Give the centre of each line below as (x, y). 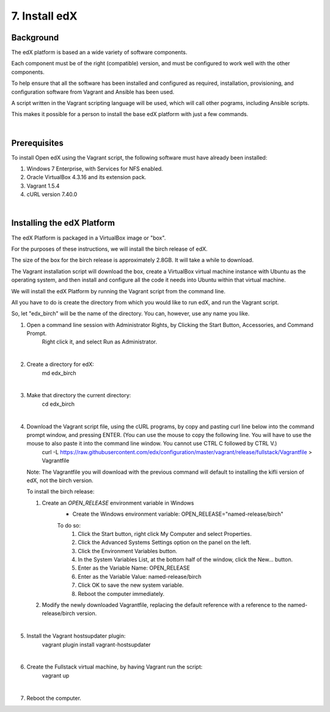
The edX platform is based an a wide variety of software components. (99, 53)
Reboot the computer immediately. (121, 593)
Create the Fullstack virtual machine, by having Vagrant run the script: (115, 667)
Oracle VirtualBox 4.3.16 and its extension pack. (86, 177)
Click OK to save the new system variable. (131, 585)
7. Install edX (44, 16)
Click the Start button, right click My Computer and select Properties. (165, 534)
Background (35, 38)
